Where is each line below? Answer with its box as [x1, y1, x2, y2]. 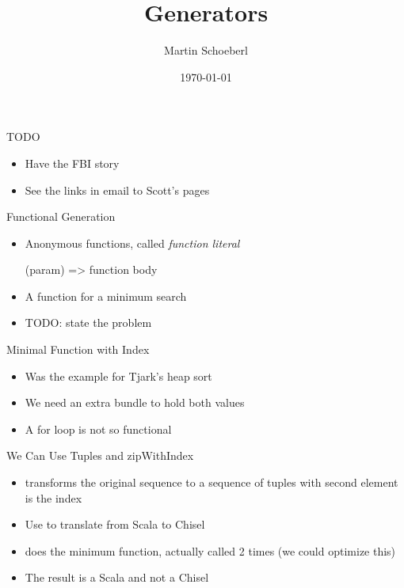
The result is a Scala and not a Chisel [25, 569, 209, 586]
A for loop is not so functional [25, 420, 172, 437]
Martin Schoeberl [164, 42, 248, 59]
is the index [25, 489, 82, 506]
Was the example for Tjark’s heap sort [25, 367, 212, 384]
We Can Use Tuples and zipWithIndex [6, 447, 194, 464]
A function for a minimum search [25, 287, 187, 304]
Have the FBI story [25, 154, 120, 171]
